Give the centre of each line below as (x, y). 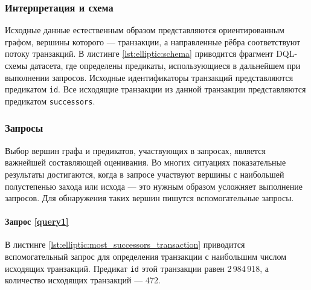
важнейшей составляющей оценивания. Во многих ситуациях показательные (146, 162)
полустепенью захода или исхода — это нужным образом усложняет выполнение (154, 186)
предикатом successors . (50, 101)
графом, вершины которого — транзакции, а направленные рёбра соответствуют (153, 41)
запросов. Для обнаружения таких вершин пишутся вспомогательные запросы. (149, 198)
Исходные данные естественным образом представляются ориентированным (145, 30)
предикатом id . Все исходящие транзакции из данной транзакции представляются (155, 89)
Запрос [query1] (37, 221)
